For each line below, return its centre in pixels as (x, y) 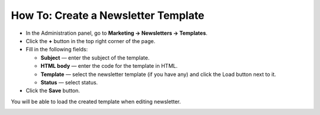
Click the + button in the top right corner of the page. (90, 41)
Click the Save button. (53, 91)
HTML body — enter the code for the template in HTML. (109, 66)
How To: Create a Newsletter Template (108, 15)
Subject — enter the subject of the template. (95, 57)
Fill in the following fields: (57, 50)
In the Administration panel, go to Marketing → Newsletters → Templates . (116, 33)
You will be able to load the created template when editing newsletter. (96, 101)
